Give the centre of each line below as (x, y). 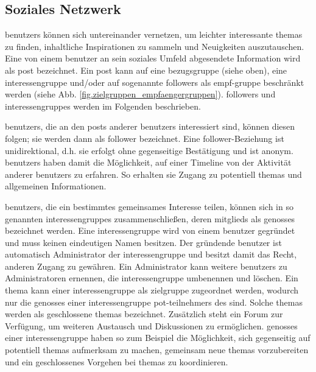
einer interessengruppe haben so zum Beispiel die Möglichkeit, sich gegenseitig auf (158, 338)
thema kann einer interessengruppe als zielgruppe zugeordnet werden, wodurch (152, 290)
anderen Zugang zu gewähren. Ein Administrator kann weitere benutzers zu (146, 266)
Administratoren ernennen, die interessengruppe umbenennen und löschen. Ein (152, 278)
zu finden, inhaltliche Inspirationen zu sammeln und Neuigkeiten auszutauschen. (155, 46)
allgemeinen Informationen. (56, 186)
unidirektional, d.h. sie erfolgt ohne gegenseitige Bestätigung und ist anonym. (149, 150)
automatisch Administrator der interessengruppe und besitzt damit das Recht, (151, 254)
